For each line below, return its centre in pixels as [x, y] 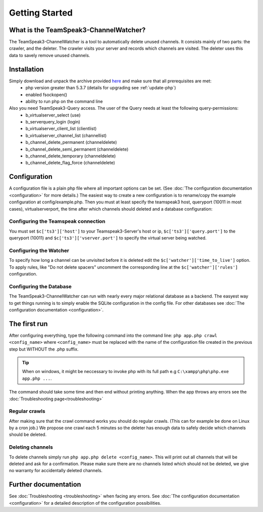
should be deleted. [28, 434]
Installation [26, 69]
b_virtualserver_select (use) [53, 115]
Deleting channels [31, 447]
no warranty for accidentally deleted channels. [56, 471]
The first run [28, 324]
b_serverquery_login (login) [53, 122]
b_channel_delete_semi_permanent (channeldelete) [77, 149]
